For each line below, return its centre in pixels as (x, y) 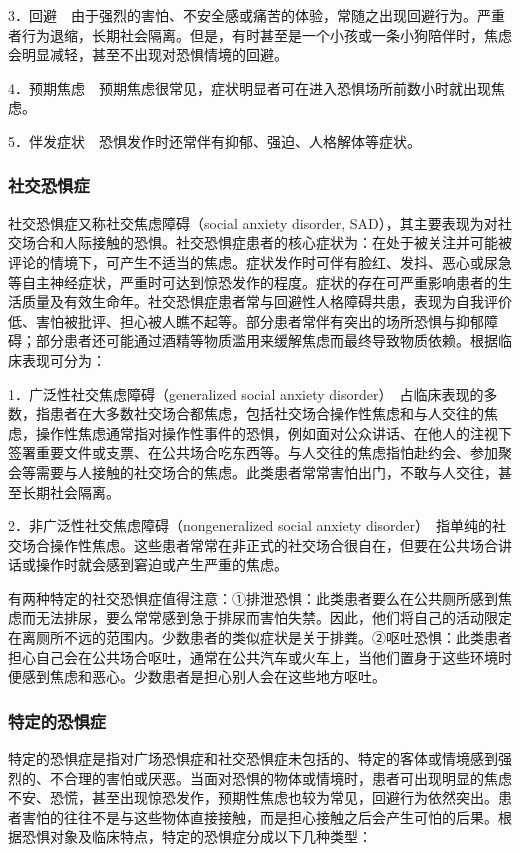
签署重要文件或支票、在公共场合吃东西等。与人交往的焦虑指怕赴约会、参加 (253, 452)
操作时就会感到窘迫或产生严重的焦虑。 (161, 564)
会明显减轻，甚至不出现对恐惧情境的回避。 (148, 54)
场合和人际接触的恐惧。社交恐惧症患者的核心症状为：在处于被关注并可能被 (266, 242)
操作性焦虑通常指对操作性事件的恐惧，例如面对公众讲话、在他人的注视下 (273, 432)
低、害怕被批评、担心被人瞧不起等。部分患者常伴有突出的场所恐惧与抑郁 (246, 320)
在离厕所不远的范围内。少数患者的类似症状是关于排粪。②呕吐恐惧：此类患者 (260, 637)
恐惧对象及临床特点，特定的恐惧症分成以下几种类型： (196, 836)
